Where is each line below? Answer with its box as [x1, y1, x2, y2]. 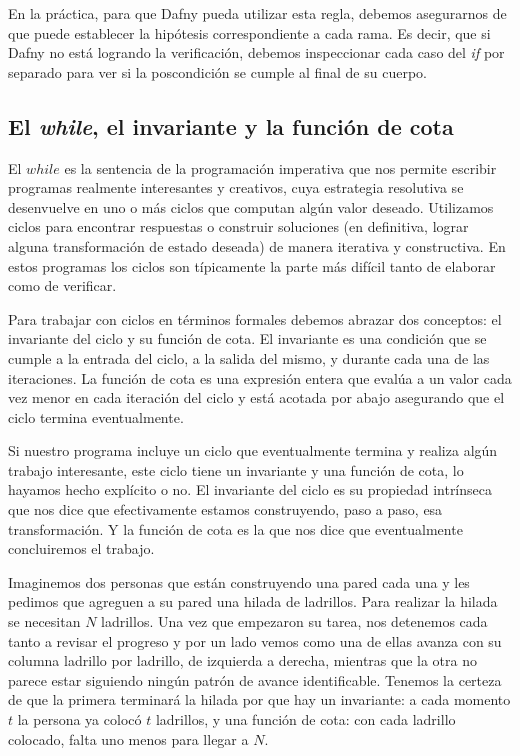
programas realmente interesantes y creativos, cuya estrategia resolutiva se [8, 177, 464, 198]
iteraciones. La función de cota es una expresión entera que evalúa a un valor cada [8, 367, 512, 388]
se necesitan [8, 611, 81, 632]
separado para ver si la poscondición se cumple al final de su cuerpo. [8, 61, 427, 82]
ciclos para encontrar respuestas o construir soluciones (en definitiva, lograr [8, 216, 469, 237]
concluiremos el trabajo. [8, 538, 155, 559]
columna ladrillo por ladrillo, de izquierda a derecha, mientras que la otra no [8, 650, 477, 671]
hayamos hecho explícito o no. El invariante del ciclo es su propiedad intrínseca [8, 479, 492, 500]
